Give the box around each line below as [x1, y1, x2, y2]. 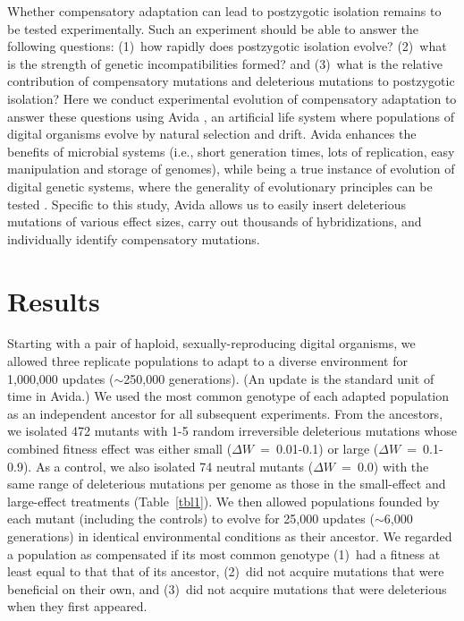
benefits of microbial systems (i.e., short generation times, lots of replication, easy [7, 141, 455, 160]
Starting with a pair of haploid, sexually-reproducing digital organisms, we [7, 334, 416, 353]
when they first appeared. [7, 597, 148, 616]
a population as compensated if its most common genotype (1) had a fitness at [7, 544, 441, 563]
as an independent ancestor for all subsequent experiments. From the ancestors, [7, 404, 443, 422]
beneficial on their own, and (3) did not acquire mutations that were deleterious [7, 579, 447, 598]
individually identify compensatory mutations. [7, 229, 260, 248]
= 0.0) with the [342, 456, 429, 475]
